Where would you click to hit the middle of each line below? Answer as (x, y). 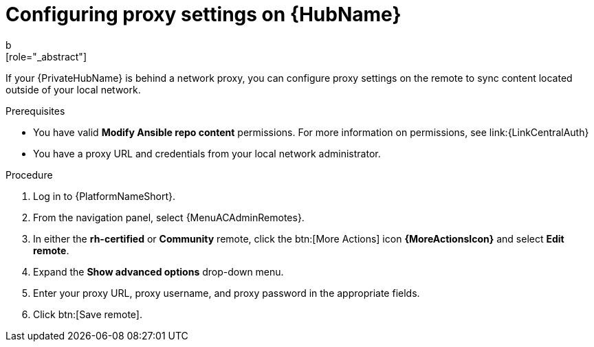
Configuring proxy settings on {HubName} (203, 14)
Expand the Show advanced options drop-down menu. (158, 271)
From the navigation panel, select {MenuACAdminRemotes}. (169, 217)
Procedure (29, 175)
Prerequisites (35, 111)
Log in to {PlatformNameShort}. (104, 196)
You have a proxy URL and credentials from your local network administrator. (207, 153)
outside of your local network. (73, 89)
